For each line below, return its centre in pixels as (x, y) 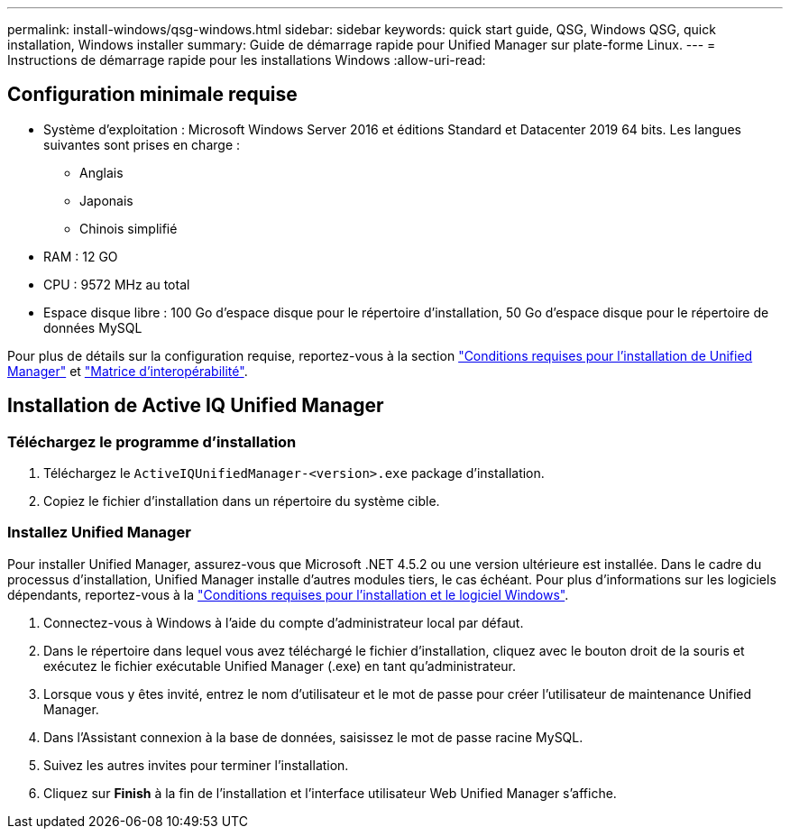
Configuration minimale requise (152, 95)
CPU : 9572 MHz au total (117, 284)
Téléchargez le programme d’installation (152, 441)
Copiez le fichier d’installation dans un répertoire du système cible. (242, 501)
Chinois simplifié (129, 228)
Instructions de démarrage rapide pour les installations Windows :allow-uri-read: (247, 60)
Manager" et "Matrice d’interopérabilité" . (128, 371)
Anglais (101, 172)
